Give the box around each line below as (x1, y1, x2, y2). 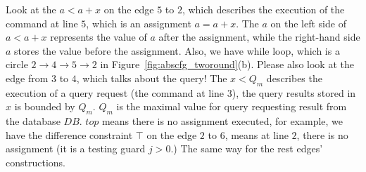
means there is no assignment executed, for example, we (101, 114, 343, 128)
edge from (6, 70, 49, 85)
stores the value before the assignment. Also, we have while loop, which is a (14, 43, 340, 58)
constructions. (6, 154, 65, 169)
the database (6, 114, 61, 128)
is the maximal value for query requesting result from (116, 99, 347, 114)
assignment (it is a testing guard (6, 141, 146, 156)
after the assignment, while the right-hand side (158, 29, 360, 44)
